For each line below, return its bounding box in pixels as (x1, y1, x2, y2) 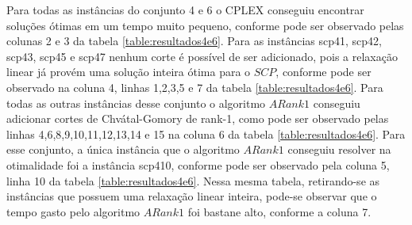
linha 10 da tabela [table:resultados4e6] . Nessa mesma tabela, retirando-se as (6, 172, 380, 189)
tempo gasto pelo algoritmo (6, 203, 141, 219)
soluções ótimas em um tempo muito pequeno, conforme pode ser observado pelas (6, 17, 404, 33)
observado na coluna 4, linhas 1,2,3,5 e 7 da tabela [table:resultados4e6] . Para (6, 78, 383, 95)
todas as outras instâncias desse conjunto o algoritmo (6, 94, 266, 111)
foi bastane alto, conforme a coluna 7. (187, 203, 372, 219)
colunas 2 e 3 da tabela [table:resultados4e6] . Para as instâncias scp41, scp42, (6, 32, 382, 49)
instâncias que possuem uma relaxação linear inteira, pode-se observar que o (6, 188, 377, 204)
